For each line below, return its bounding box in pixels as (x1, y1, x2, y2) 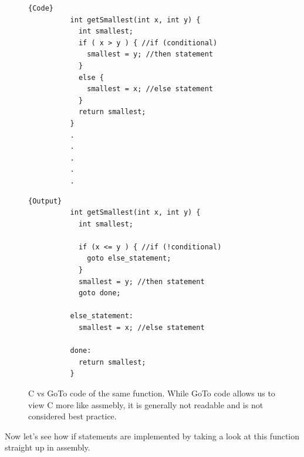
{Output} (28, 196, 62, 205)
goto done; (78, 289, 121, 298)
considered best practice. (28, 410, 117, 422)
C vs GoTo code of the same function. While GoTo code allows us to (28, 387, 275, 399)
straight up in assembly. (5, 441, 90, 453)
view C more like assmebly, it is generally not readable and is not (28, 398, 264, 411)
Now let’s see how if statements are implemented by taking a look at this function (5, 429, 300, 442)
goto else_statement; (87, 254, 171, 263)
